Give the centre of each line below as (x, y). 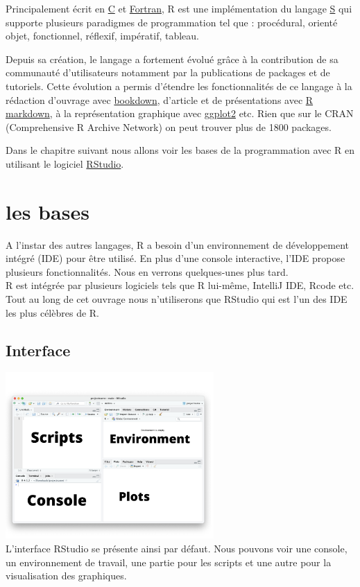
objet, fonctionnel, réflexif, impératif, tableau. (102, 36)
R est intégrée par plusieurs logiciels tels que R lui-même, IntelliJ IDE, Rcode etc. (180, 285)
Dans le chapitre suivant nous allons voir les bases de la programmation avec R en (180, 150)
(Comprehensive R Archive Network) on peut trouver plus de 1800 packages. (169, 126)
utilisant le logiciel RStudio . (65, 163)
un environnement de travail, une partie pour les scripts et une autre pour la (169, 562)
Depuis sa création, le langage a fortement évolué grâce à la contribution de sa (172, 59)
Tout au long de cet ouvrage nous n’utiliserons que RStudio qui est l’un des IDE (177, 299)
